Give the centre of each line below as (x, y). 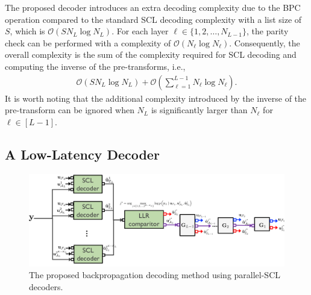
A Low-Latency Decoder (82, 154)
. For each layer (140, 31)
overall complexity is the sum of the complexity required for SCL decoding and (151, 54)
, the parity (268, 31)
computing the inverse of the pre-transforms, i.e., (95, 66)
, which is (27, 31)
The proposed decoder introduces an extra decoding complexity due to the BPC (153, 7)
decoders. (46, 286)
